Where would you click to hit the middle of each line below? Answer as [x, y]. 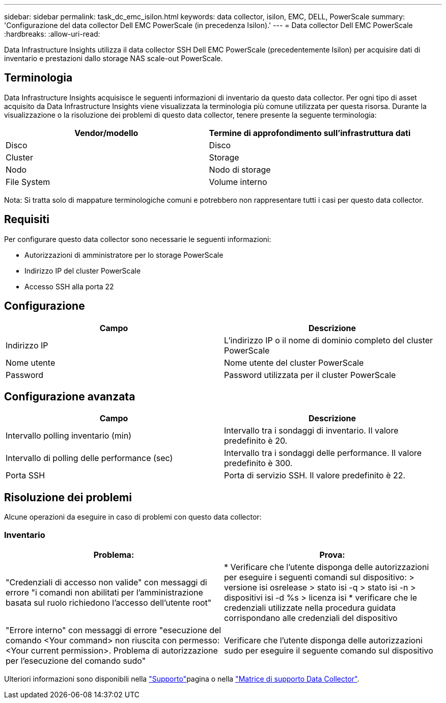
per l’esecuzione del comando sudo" [76, 660]
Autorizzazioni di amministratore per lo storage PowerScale [124, 255]
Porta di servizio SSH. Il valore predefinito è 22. [315, 476]
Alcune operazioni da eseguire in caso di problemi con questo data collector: [133, 517]
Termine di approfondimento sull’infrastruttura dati [310, 133]
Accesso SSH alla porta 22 [69, 286]
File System [28, 182]
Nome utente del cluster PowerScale [294, 362]
